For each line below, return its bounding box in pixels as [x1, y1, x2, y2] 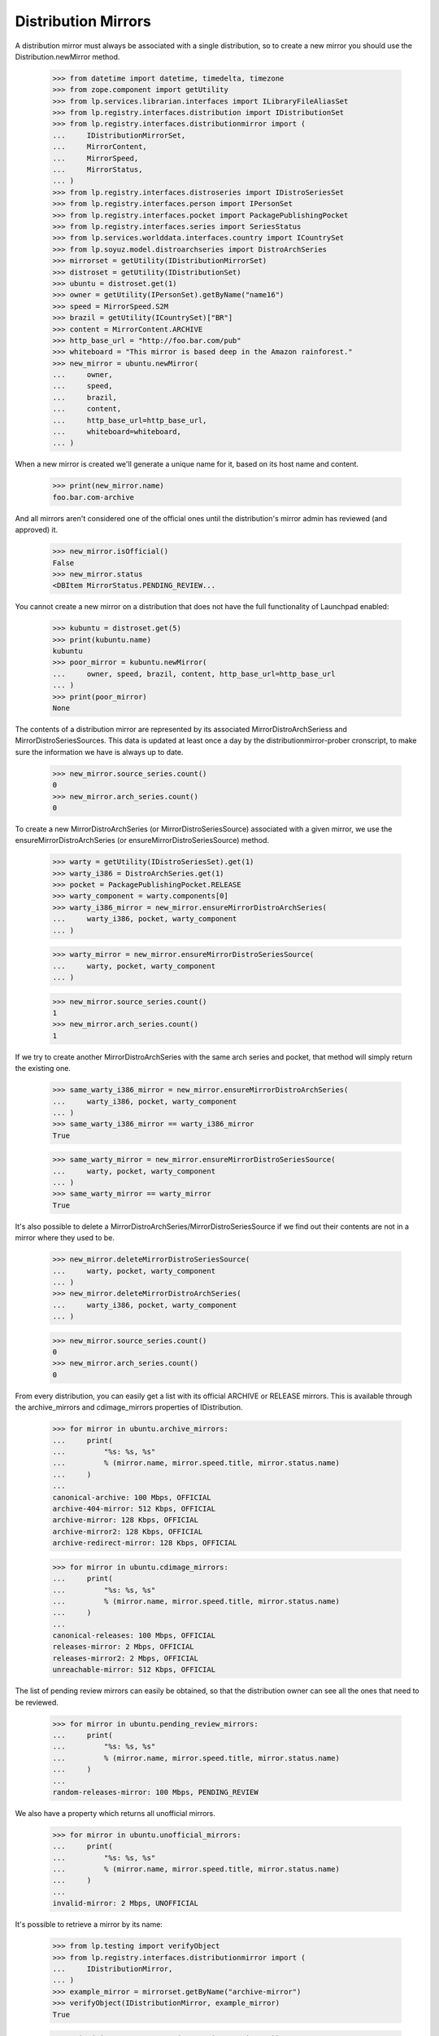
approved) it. [15, 525, 59, 535]
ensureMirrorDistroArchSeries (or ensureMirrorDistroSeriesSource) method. [15, 836, 270, 845]
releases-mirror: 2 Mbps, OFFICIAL [52, 1642, 194, 1652]
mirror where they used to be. [15, 1233, 115, 1243]
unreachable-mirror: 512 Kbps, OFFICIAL [52, 1665, 215, 1674]
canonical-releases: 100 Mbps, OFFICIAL [52, 1631, 215, 1640]
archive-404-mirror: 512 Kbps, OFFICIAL [52, 1503, 215, 1513]
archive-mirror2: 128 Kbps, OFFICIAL [52, 1527, 203, 1536]
